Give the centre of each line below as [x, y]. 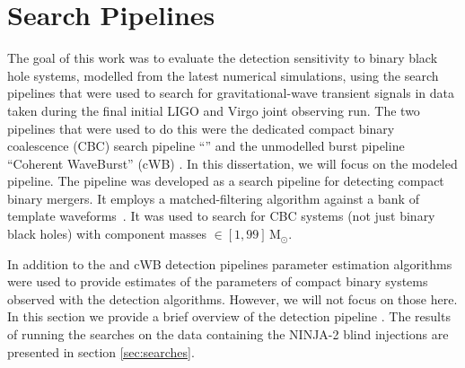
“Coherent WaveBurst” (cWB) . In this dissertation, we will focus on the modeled [232, 163]
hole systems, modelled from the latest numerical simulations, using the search [223, 75]
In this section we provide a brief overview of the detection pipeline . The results [229, 316]
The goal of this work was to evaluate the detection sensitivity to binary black [223, 58]
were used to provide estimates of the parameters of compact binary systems [218, 281]
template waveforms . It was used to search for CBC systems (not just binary [221, 216]
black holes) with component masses [107, 234]
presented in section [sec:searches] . [101, 351]
